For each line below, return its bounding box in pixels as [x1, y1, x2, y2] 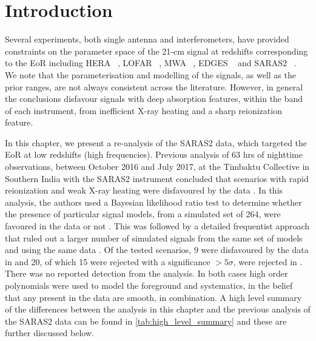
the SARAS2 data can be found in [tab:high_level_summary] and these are [5, 314, 287, 327]
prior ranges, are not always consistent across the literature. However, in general [5, 80, 303, 93]
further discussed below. [5, 326, 94, 339]
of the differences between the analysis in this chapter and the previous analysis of [5, 303, 311, 316]
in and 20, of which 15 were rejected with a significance [5, 255, 210, 268]
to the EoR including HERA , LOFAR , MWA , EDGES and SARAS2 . [5, 56, 297, 69]
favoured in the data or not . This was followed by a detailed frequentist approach [5, 220, 310, 232]
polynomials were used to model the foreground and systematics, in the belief [5, 279, 293, 291]
